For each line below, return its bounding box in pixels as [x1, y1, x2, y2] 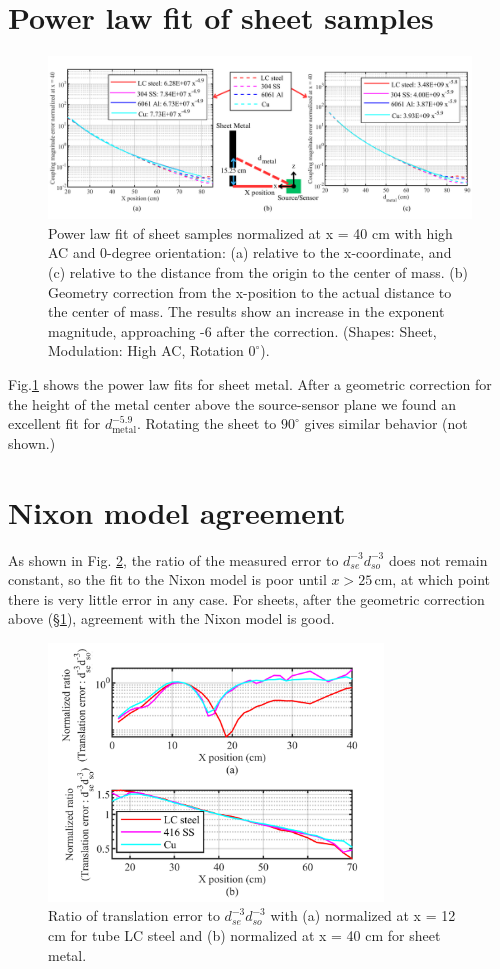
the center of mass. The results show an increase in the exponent [48, 301, 445, 322]
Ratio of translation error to [48, 905, 220, 926]
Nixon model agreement [8, 491, 346, 532]
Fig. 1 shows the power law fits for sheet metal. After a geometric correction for [8, 374, 492, 395]
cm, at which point [374, 569, 490, 590]
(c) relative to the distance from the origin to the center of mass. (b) [48, 262, 468, 283]
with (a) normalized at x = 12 [270, 905, 456, 926]
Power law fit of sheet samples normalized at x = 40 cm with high [48, 222, 453, 243]
